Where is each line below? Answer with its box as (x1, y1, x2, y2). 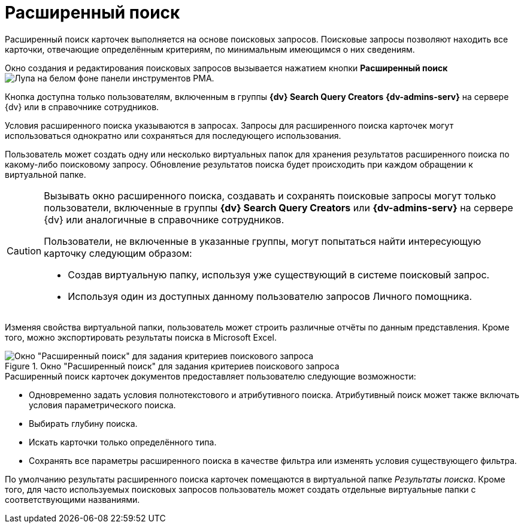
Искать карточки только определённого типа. (29, 436, 217, 447)
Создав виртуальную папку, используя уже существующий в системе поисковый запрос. (68, 268, 490, 281)
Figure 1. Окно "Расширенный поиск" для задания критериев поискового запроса (5, 360, 340, 371)
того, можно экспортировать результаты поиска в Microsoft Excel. (5, 332, 277, 342)
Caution (7, 244, 42, 257)
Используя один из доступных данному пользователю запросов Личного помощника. (68, 290, 472, 302)
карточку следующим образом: (44, 247, 192, 259)
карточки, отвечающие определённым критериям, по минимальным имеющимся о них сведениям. (5, 44, 415, 54)
